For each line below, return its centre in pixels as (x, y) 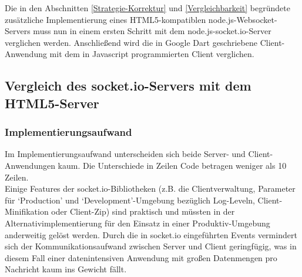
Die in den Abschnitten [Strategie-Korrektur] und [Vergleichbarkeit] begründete (147, 8)
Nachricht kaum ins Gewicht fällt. (66, 269)
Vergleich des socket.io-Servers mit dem (128, 86)
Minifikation (27, 211)
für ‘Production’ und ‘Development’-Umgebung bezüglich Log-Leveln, (130, 200)
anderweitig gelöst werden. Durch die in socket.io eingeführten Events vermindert (151, 234)
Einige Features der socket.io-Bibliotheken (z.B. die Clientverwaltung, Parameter (150, 188)
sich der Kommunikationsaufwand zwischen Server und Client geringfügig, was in (151, 246)
